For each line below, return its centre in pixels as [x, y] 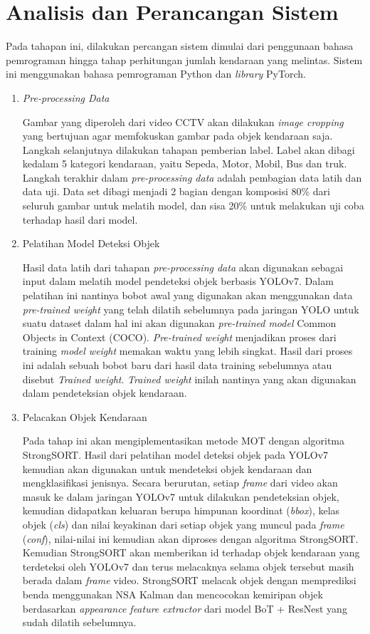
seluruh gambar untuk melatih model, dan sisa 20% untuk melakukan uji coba [193, 206]
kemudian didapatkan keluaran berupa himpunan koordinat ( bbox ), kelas [181, 510]
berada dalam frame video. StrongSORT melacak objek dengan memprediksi [189, 580]
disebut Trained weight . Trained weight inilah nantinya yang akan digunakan [189, 379]
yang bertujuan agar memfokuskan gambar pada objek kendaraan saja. [178, 136]
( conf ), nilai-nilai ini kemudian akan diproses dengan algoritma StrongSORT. [190, 538]
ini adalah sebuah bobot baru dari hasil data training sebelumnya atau [177, 365]
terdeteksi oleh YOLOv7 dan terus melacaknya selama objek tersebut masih [188, 566]
